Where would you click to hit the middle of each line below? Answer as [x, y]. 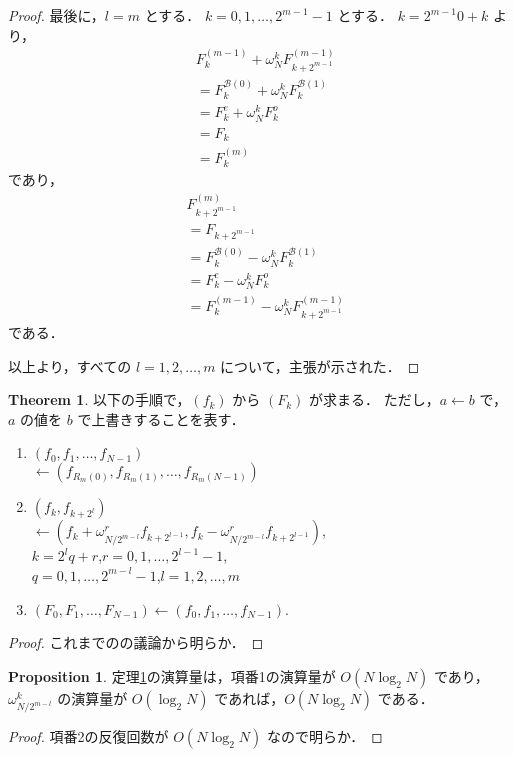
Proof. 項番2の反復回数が [88, 736]
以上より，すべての [70, 365]
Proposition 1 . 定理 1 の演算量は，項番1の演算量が [172, 675]
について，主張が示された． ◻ [320, 365]
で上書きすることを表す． [161, 418]
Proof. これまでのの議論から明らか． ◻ [136, 642]
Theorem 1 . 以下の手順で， [99, 399]
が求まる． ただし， [374, 399]
